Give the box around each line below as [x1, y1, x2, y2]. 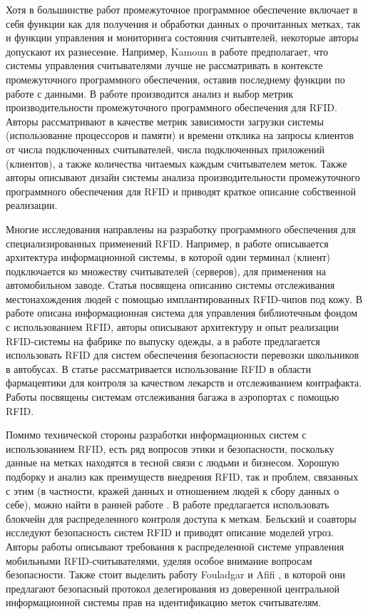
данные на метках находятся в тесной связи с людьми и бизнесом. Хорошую [6, 455, 339, 470]
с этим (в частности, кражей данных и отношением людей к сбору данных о [6, 483, 339, 498]
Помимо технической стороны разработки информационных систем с [6, 427, 307, 442]
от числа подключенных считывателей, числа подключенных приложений [6, 141, 324, 156]
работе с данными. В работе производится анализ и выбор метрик [6, 86, 293, 101]
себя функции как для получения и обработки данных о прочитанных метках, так [6, 16, 361, 31]
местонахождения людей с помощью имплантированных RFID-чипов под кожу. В [6, 291, 363, 306]
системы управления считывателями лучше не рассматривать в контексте [6, 58, 323, 73]
